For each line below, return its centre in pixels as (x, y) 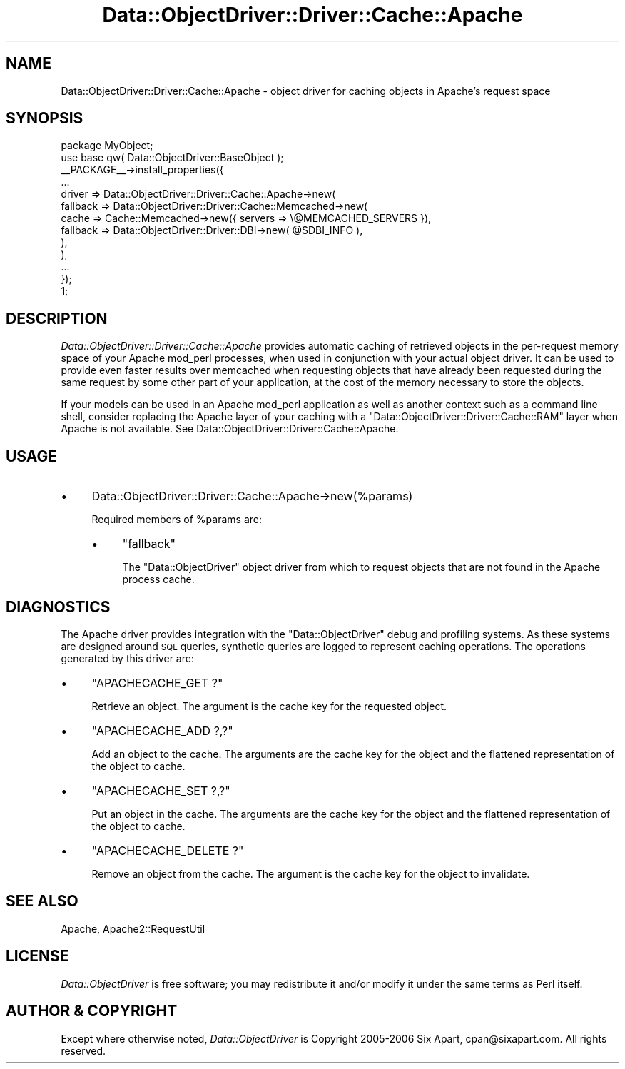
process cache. (158, 579)
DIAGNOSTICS (58, 607)
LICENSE (37, 956)
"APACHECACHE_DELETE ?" (168, 850)
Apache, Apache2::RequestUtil (133, 928)
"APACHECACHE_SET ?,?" (161, 790)
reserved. (83, 1050)
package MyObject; (107, 146)
